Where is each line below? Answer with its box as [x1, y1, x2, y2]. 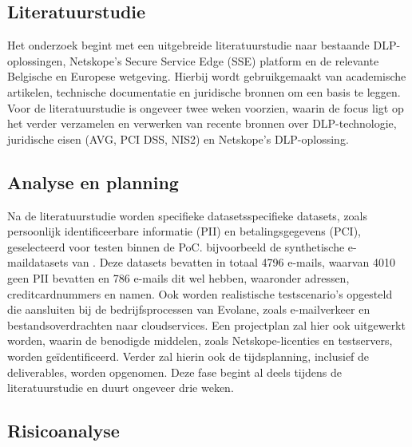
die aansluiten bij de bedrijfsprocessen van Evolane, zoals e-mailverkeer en [7, 301, 370, 318]
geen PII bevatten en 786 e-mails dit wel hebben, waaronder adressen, [7, 269, 350, 286]
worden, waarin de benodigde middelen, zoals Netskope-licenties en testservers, [7, 332, 393, 349]
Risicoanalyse [7, 418, 120, 443]
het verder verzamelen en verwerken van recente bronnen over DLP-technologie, [7, 115, 397, 132]
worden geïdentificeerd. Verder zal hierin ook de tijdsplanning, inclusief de [7, 347, 370, 364]
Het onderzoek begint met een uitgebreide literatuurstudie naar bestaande [7, 37, 370, 53]
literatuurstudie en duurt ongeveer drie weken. [7, 379, 234, 396]
